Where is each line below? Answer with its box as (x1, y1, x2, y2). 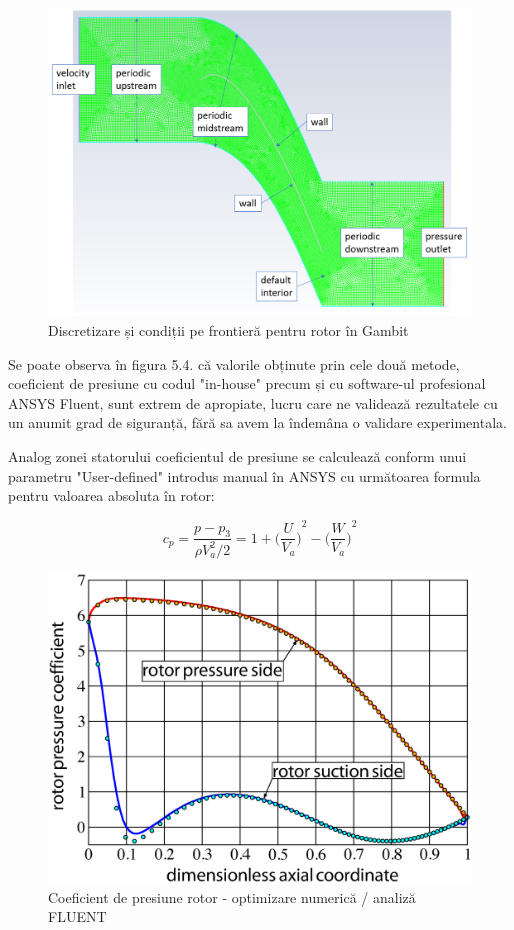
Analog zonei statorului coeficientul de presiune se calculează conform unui (8, 446, 467, 467)
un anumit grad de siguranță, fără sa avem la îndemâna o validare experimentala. (8, 412, 507, 433)
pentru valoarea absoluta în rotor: (8, 485, 215, 506)
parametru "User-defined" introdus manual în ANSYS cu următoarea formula (8, 465, 481, 486)
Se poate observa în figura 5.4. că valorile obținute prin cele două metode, (8, 353, 460, 374)
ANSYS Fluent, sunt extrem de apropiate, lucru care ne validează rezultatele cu (8, 392, 498, 413)
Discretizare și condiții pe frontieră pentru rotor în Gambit (48, 320, 409, 341)
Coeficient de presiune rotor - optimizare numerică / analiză (48, 886, 416, 907)
